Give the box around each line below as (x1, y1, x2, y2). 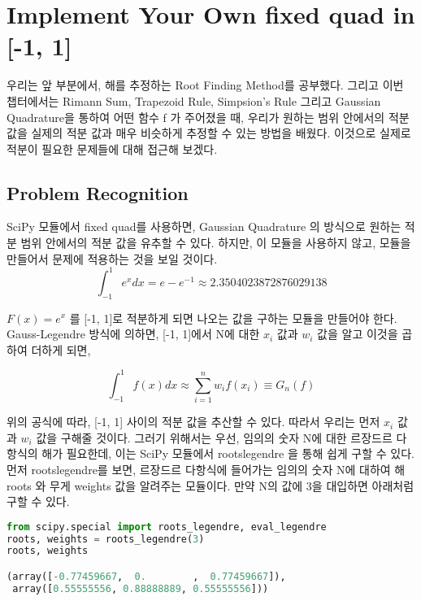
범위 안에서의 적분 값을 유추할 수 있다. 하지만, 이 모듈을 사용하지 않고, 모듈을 (20, 234, 411, 251)
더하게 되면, (31, 341, 91, 358)
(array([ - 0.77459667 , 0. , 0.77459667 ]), (7, 571, 286, 583)
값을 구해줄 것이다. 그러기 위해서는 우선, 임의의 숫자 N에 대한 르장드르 (36, 429, 393, 446)
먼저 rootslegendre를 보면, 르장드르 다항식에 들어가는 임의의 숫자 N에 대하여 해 (7, 460, 406, 477)
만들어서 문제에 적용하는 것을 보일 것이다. (7, 250, 218, 267)
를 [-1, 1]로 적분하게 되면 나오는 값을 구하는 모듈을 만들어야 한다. (69, 309, 397, 326)
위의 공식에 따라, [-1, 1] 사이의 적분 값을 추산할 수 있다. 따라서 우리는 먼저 (7, 413, 380, 430)
